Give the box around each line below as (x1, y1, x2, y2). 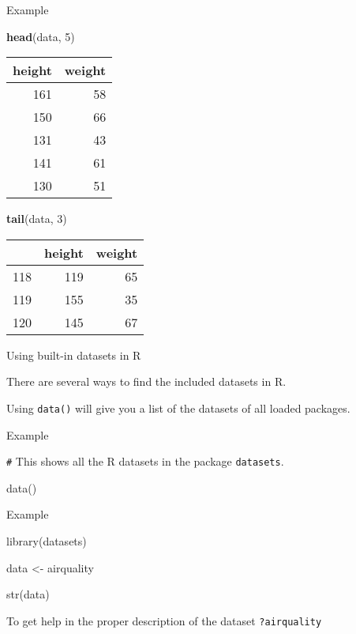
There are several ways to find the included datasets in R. (6, 373, 287, 390)
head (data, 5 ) (6, 28, 75, 44)
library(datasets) (6, 533, 87, 549)
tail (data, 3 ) (6, 210, 67, 227)
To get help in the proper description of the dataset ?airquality (6, 612, 322, 628)
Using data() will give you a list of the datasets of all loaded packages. (6, 399, 350, 416)
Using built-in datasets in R (6, 346, 141, 363)
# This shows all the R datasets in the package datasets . (6, 453, 284, 470)
